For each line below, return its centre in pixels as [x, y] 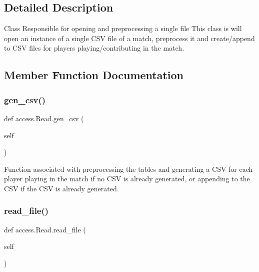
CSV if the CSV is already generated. [61, 188]
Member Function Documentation [94, 75]
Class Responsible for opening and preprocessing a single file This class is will [123, 28]
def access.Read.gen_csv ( [44, 118]
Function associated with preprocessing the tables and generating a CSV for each [128, 169]
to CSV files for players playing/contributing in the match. [94, 48]
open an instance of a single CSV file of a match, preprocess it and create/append [129, 38]
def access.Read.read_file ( [45, 229]
